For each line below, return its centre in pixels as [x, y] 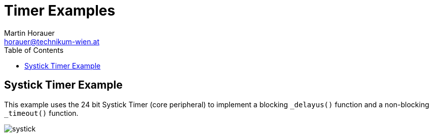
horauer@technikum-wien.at [52, 41]
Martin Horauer [29, 33]
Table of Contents [34, 50]
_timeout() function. [41, 113]
